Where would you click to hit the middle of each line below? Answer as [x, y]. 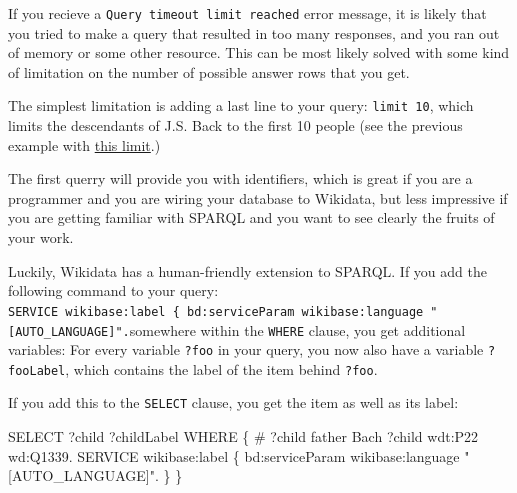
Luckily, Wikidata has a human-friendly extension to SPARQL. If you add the [247, 270]
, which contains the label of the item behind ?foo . [221, 368]
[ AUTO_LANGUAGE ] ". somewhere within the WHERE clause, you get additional [237, 329]
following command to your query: [113, 290]
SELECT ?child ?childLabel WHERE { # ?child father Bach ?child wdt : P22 [243, 436]
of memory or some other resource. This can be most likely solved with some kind [259, 52]
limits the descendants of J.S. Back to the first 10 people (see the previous [235, 125]
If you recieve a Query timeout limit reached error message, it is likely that [247, 13]
